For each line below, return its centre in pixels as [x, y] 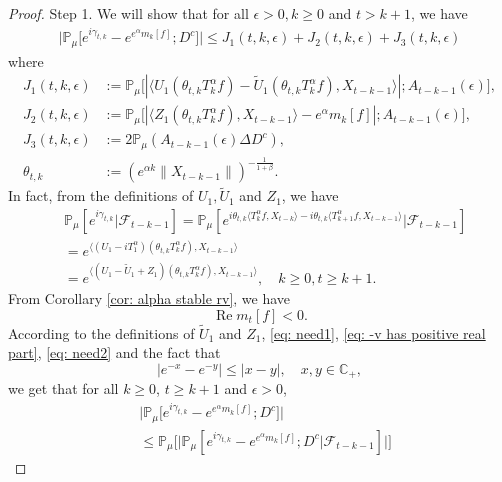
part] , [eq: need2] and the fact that [114, 352]
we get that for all [63, 388]
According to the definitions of [101, 332]
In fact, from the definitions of [101, 195]
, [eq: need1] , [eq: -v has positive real [373, 332]
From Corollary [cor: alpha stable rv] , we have [149, 297]
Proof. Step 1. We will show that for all [128, 13]
